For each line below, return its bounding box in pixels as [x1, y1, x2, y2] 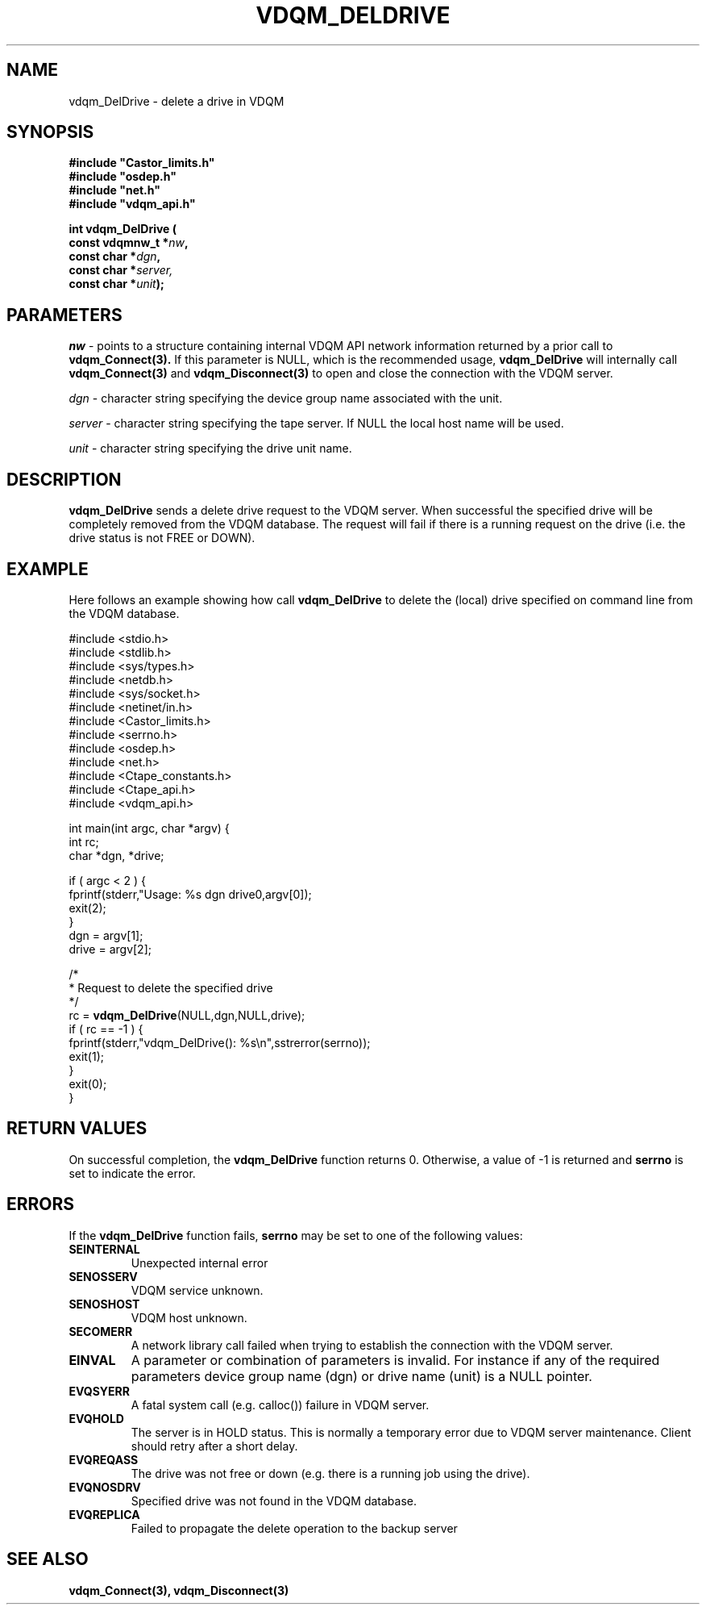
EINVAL [69, 1351, 116, 1368]
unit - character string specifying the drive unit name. [69, 441, 352, 456]
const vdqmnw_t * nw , [69, 236, 189, 250]
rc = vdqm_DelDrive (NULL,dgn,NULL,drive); [69, 1008, 305, 1022]
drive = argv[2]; [69, 941, 152, 956]
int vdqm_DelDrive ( [69, 222, 177, 236]
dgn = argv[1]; [69, 928, 143, 942]
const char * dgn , [69, 249, 161, 264]
